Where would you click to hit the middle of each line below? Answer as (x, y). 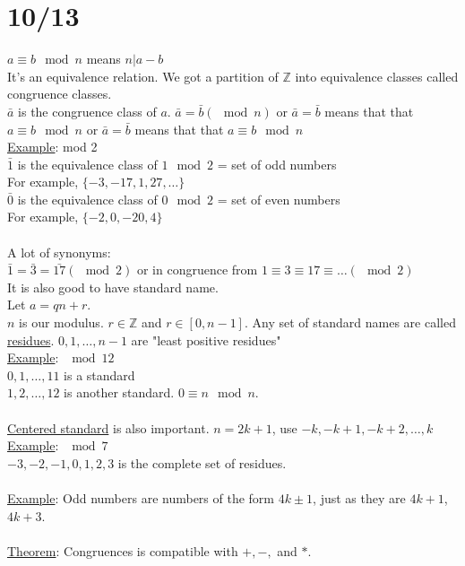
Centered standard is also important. (108, 427)
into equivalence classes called (377, 76)
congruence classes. (60, 94)
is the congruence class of (87, 111)
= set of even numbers (279, 199)
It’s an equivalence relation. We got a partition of (143, 76)
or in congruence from (197, 270)
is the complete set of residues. (202, 462)
